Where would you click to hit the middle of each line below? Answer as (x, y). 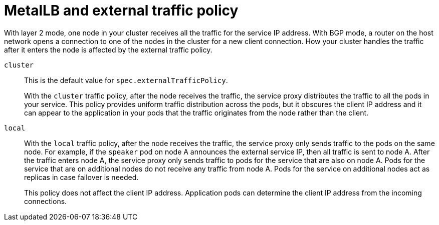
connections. (46, 201)
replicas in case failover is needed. (81, 177)
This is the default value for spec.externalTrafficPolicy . (126, 80)
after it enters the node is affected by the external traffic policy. (108, 49)
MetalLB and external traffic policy (121, 10)
